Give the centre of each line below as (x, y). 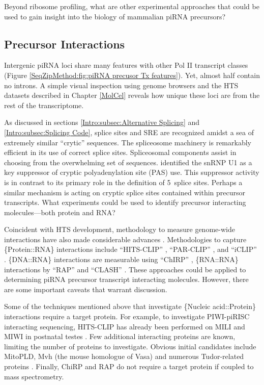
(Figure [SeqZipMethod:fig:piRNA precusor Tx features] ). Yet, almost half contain (132, 75)
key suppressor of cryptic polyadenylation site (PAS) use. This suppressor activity (132, 172)
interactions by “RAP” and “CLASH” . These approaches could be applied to (125, 269)
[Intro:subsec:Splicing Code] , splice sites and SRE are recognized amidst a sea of (129, 132)
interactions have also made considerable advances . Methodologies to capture (125, 239)
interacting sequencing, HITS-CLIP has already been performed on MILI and (125, 326)
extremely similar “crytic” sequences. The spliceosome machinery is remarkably (128, 142)
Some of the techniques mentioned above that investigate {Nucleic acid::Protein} (130, 306)
